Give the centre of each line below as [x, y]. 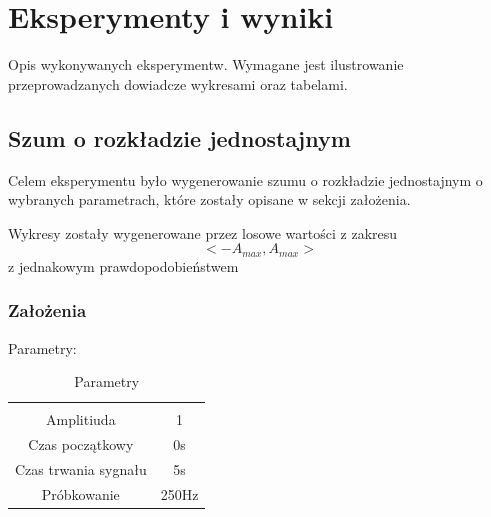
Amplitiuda [81, 419]
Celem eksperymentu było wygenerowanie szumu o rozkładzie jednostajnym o [245, 179]
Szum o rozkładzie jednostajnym [179, 137]
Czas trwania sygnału [81, 468]
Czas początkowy [81, 444]
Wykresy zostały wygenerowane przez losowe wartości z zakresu [203, 232]
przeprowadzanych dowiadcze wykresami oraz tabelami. [178, 83]
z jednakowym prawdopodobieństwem [123, 265]
